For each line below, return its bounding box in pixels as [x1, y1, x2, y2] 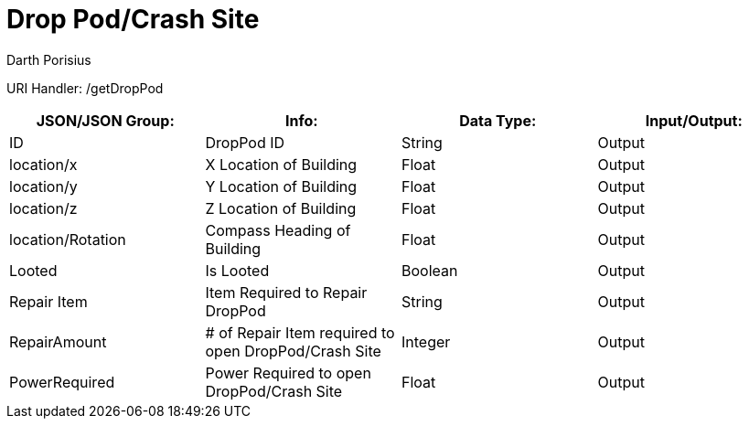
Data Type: [459, 111, 537, 130]
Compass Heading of [205, 220, 351, 240]
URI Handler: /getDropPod [6, 80, 164, 96]
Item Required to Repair [205, 282, 368, 302]
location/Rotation [9, 229, 126, 249]
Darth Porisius [6, 51, 91, 68]
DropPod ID [205, 133, 285, 152]
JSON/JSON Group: [36, 111, 175, 130]
